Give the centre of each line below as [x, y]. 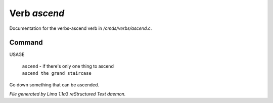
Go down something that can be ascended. [54, 85]
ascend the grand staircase [57, 73]
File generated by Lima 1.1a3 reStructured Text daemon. [67, 94]
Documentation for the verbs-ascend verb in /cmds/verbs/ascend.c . [81, 28]
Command [26, 43]
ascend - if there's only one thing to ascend [68, 66]
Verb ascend [37, 13]
